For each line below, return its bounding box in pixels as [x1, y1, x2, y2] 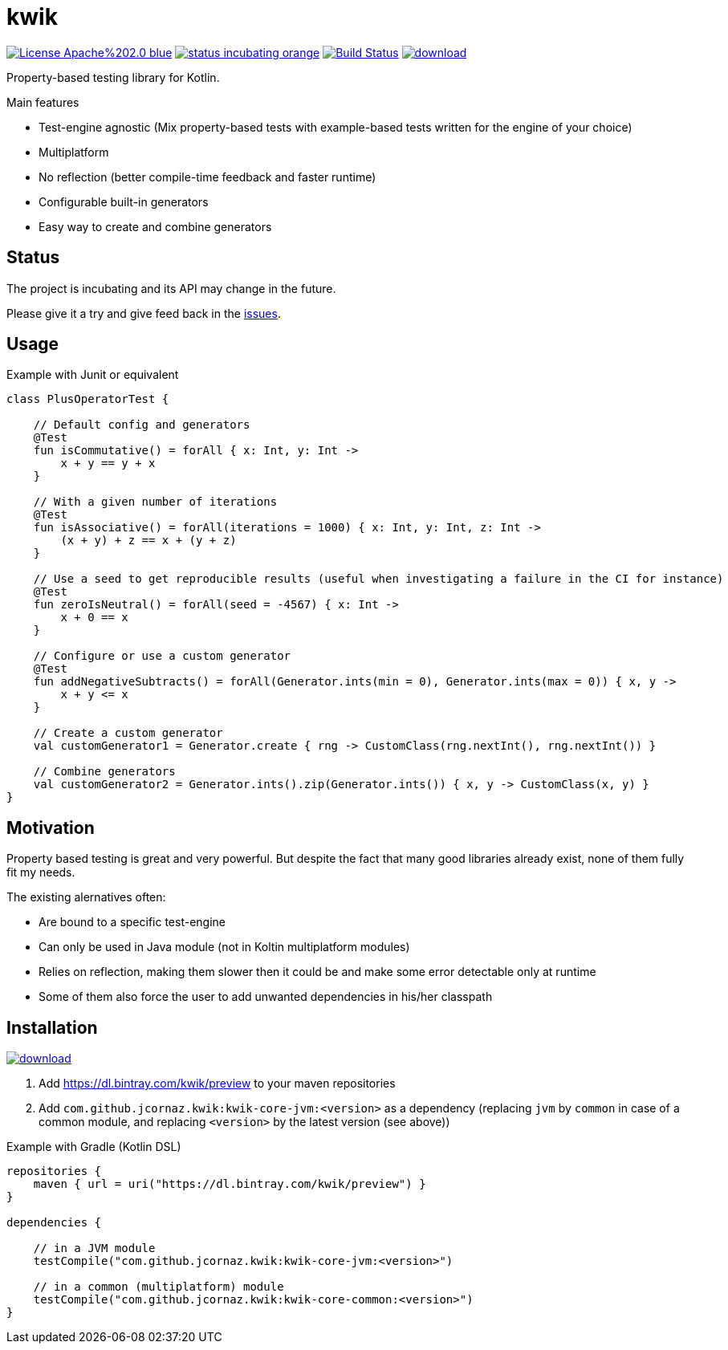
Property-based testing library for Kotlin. [6, 70, 220, 84]
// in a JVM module [33, 1242, 156, 1255]
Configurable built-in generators [39, 194, 209, 209]
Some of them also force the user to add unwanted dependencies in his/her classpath [39, 990, 493, 1004]
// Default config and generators [33, 418, 250, 432]
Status [6, 247, 60, 268]
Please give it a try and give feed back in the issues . [6, 306, 281, 320]
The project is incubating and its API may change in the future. [6, 281, 336, 295]
